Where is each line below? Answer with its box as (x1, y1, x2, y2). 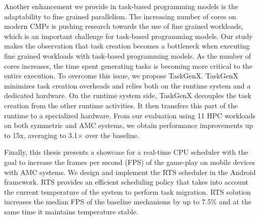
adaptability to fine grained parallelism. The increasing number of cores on (4, 11, 236, 21)
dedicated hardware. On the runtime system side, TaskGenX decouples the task (4, 90, 251, 101)
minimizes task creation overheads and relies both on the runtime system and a (4, 80, 251, 91)
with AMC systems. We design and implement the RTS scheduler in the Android (4, 166, 256, 177)
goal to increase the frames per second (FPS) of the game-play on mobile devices (4, 156, 255, 167)
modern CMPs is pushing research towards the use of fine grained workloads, (4, 21, 243, 31)
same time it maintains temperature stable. (4, 206, 138, 216)
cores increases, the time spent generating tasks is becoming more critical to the (4, 60, 252, 71)
